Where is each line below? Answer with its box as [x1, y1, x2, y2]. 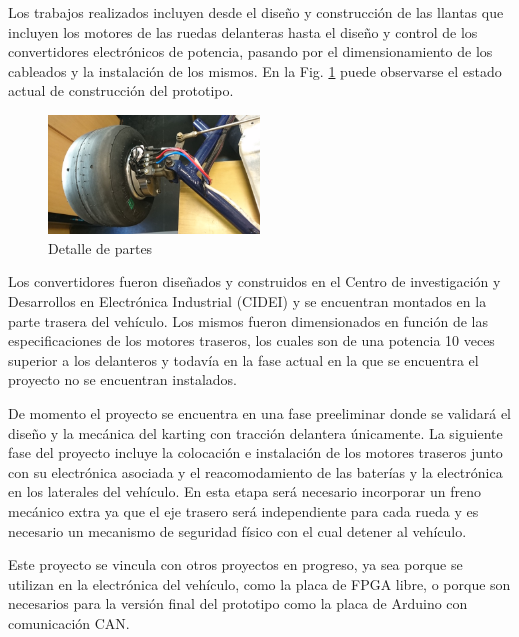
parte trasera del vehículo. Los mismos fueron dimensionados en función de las [8, 310, 488, 331]
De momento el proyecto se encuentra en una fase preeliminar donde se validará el [8, 402, 512, 423]
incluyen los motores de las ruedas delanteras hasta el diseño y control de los [8, 21, 478, 42]
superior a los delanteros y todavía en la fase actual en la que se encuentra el [8, 349, 479, 370]
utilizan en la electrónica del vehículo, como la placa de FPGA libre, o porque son [8, 573, 511, 594]
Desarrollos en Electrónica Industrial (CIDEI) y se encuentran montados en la [8, 291, 487, 311]
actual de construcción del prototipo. [8, 80, 234, 101]
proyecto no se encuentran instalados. [8, 369, 237, 390]
